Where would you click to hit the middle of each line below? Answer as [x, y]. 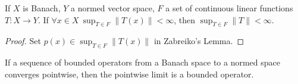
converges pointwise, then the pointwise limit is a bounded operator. [129, 74]
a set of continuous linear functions [229, 8]
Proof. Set [23, 41]
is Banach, [42, 8]
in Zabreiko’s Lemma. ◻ [199, 41]
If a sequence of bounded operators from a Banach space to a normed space [143, 62]
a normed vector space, [112, 8]
